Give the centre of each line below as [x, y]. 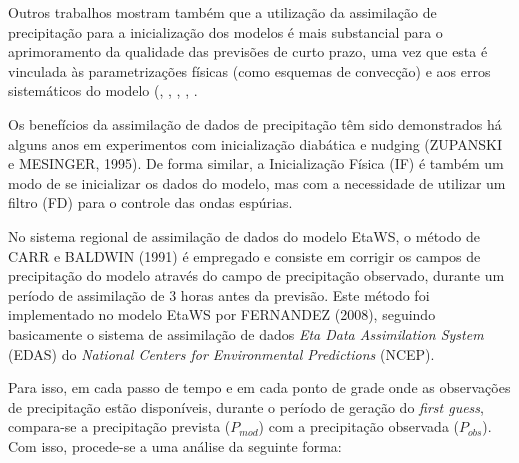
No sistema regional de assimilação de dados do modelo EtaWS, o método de [244, 235]
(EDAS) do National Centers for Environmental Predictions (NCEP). [221, 353]
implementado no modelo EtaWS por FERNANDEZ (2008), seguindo [222, 314]
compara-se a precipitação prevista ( [119, 426]
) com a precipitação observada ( [358, 426]
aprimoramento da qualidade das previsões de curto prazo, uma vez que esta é [248, 51]
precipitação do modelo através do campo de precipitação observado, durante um [256, 275]
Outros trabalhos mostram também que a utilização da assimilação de [222, 12]
